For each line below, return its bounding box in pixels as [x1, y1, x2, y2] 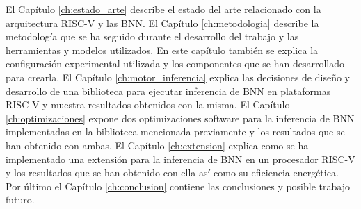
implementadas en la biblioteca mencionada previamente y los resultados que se [6, 124, 345, 139]
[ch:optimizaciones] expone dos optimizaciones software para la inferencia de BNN [6, 110, 355, 125]
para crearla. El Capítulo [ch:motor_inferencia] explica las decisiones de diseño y [6, 69, 350, 84]
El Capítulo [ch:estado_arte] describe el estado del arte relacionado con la [6, 2, 321, 16]
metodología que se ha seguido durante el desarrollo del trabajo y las [6, 29, 299, 44]
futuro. [6, 192, 35, 207]
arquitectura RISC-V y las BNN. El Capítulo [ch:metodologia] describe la [6, 15, 319, 30]
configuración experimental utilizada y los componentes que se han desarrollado [6, 56, 344, 71]
